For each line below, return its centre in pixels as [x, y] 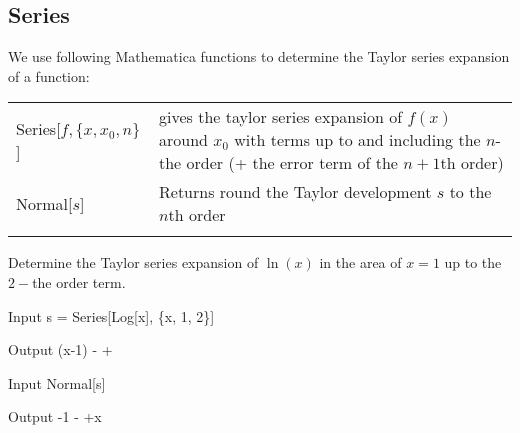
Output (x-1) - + [60, 349]
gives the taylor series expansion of [281, 117]
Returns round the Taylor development [295, 192]
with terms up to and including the [357, 140]
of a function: [49, 75]
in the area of [360, 262]
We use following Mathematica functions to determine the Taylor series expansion [259, 56]
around [183, 140]
